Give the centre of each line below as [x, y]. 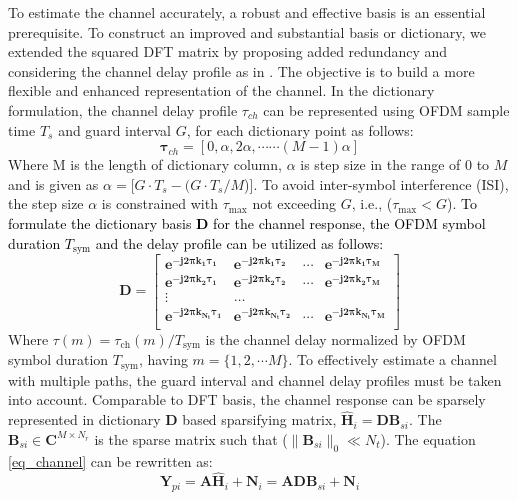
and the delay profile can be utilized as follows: [239, 242]
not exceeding [294, 203]
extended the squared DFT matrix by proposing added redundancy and [228, 51]
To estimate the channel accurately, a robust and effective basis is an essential [247, 12]
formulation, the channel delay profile [123, 109]
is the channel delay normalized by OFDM [335, 338]
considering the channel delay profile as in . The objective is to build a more [241, 70]
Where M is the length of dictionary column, [145, 164]
